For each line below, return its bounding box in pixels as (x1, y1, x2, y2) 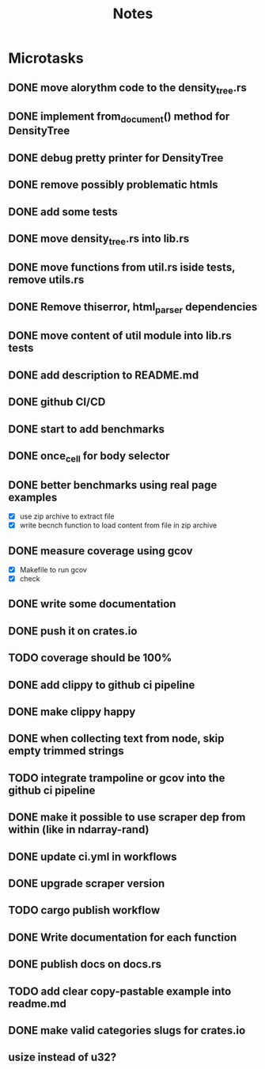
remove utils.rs (8, 273, 85, 287)
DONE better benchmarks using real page (8, 478, 218, 492)
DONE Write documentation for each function (8, 930, 237, 944)
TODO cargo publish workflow (8, 904, 161, 917)
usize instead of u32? (8, 1051, 117, 1064)
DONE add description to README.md (8, 368, 199, 382)
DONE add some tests (8, 205, 119, 219)
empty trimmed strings (8, 744, 124, 758)
